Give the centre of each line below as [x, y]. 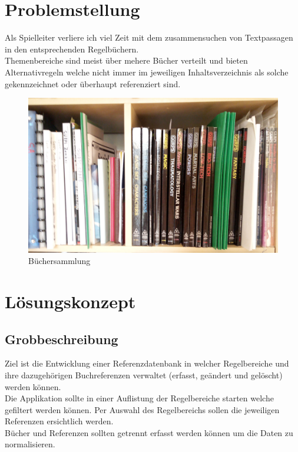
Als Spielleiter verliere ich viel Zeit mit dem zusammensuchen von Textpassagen [149, 37]
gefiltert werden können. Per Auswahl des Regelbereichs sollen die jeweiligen [142, 409]
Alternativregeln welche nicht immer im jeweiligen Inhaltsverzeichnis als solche [147, 72]
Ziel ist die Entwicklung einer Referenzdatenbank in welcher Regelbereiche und [147, 363]
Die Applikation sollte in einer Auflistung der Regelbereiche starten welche [139, 398]
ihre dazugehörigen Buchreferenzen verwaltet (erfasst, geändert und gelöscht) [144, 375]
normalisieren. [30, 444]
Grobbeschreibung [62, 339]
